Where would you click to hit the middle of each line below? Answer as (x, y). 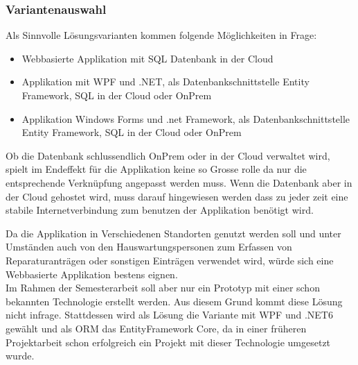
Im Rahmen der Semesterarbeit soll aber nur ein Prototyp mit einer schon (163, 288)
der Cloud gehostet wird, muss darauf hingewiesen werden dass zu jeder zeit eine (177, 196)
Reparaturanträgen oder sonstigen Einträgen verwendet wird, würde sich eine (170, 260)
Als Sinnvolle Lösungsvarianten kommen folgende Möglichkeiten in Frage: (161, 35)
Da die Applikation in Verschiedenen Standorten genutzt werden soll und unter (173, 233)
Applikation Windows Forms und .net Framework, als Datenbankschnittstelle (186, 118)
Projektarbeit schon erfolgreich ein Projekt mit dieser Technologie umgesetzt (168, 342)
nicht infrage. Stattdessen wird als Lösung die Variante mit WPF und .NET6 (169, 315)
